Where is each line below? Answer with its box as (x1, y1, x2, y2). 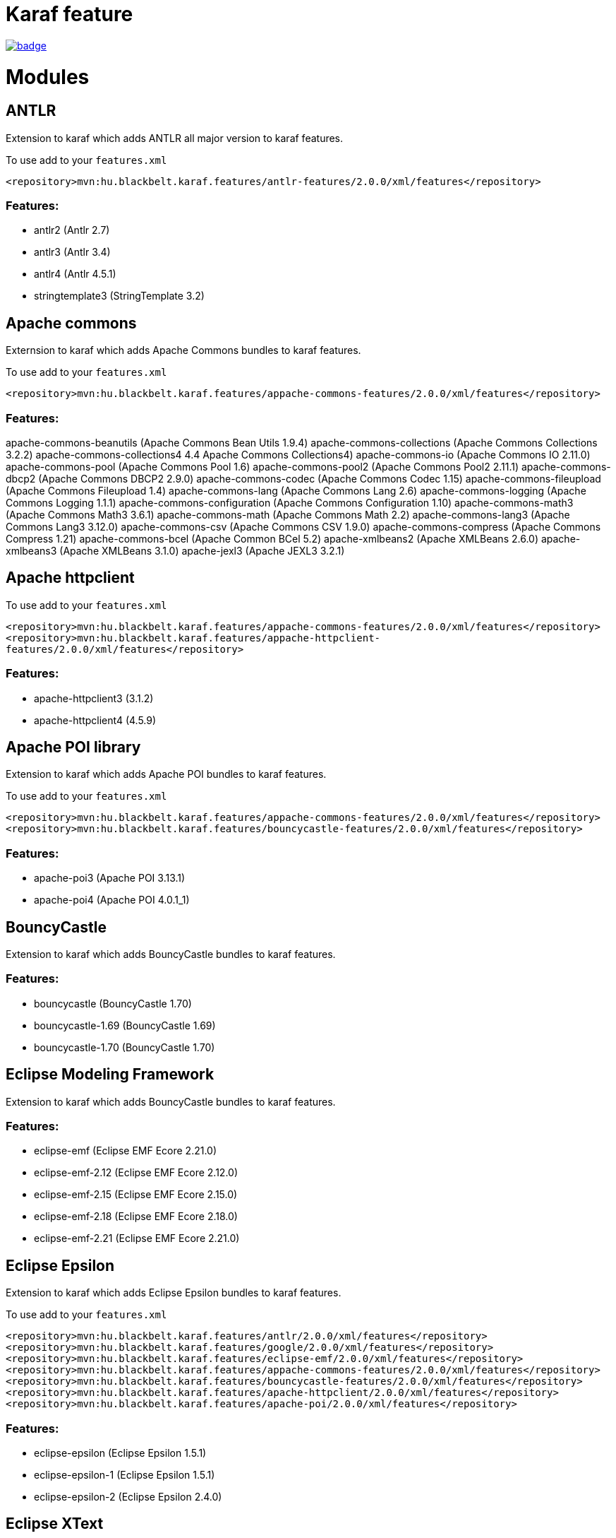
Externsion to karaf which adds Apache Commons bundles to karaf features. (6, 344, 361, 357)
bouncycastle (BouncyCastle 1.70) (34, 997, 192, 1010)
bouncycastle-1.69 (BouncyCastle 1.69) (34, 1019, 216, 1031)
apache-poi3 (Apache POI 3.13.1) (34, 872, 186, 885)
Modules (6, 64, 90, 89)
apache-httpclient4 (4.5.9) (34, 714, 157, 726)
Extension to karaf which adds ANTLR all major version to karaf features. (6, 131, 344, 144)
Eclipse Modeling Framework (6, 1065, 215, 1084)
